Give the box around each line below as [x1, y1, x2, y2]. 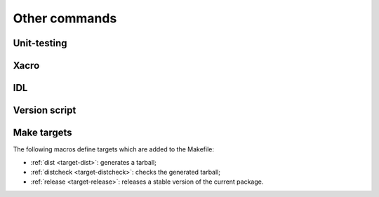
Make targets [13, 127, 73, 139]
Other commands [13, 11, 117, 26]
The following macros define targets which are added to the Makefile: [13, 145, 214, 154]
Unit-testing [13, 37, 67, 49]
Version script [13, 104, 77, 116]
